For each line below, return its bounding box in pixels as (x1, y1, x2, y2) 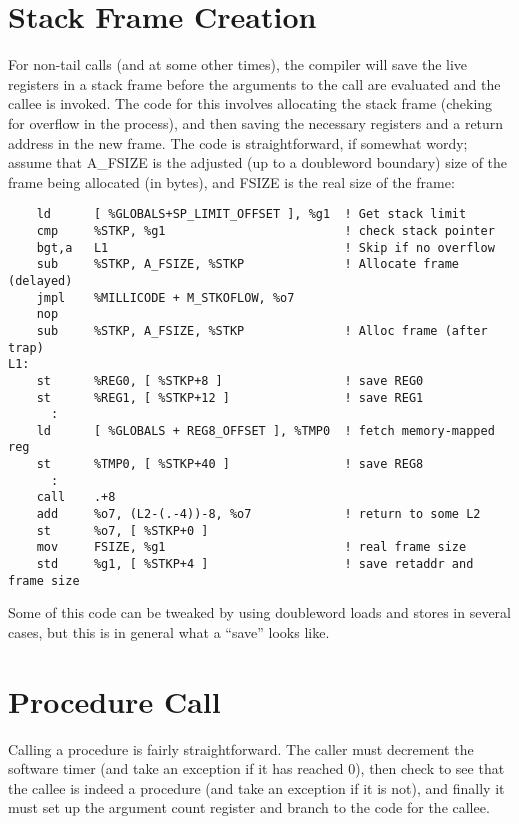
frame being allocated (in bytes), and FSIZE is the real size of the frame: (8, 171, 455, 192)
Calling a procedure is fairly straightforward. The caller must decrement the (8, 738, 474, 759)
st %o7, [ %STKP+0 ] (36, 523, 209, 538)
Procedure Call (8, 680, 221, 721)
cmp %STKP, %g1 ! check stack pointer (36, 223, 495, 238)
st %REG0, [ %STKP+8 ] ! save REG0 (36, 373, 424, 388)
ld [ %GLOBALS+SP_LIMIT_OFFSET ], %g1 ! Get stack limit (36, 207, 467, 222)
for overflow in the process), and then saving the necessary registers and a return (8, 112, 504, 133)
